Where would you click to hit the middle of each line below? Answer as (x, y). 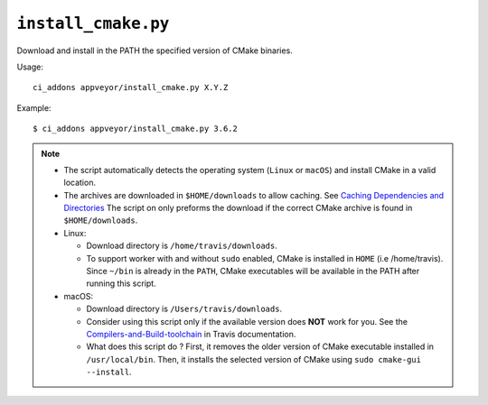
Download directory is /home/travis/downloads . (182, 246)
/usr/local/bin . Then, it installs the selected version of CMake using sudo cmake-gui (254, 359)
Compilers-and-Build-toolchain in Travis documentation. (191, 334)
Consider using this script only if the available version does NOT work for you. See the (247, 321)
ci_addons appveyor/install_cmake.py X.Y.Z (131, 87)
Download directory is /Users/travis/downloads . (184, 309)
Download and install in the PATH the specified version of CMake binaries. (155, 51)
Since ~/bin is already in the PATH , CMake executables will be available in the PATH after (253, 272)
